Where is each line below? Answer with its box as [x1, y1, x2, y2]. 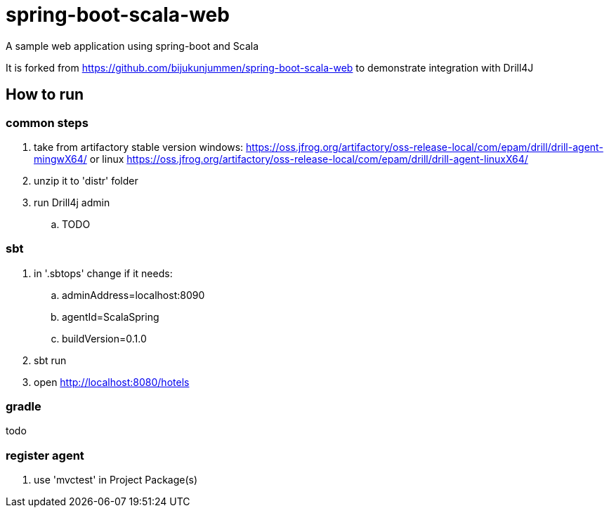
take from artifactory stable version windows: [34, 140, 244, 153]
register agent [6, 448, 84, 462]
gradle [6, 399, 41, 414]
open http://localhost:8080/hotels [34, 375, 190, 388]
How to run [6, 86, 84, 104]
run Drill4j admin [34, 196, 110, 208]
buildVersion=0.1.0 [62, 332, 147, 345]
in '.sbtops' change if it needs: [34, 267, 173, 279]
